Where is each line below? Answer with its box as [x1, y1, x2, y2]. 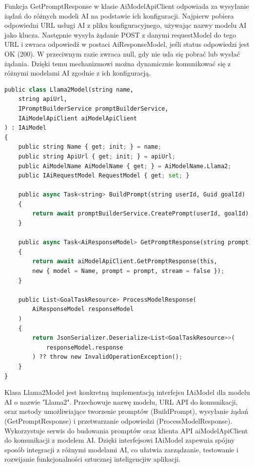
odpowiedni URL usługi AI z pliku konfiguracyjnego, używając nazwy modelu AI [4, 20, 247, 30]
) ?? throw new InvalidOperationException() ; [32, 353, 183, 361]
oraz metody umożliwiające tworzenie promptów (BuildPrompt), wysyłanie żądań [4, 406, 248, 416]
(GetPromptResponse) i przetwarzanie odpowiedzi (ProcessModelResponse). [4, 415, 233, 426]
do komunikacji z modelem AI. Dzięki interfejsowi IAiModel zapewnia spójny [4, 435, 235, 445]
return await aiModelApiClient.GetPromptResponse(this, [32, 258, 217, 265]
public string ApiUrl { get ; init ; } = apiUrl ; [18, 153, 176, 160]
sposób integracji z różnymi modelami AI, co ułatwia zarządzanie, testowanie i [4, 444, 238, 454]
